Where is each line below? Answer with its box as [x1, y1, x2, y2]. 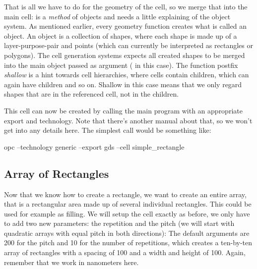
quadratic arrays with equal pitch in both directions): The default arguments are [4, 227, 250, 238]
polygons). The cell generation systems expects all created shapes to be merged [4, 50, 245, 60]
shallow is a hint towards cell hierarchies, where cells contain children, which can [4, 69, 249, 80]
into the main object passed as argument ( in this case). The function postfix [4, 59, 238, 70]
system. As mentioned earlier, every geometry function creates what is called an [4, 21, 247, 31]
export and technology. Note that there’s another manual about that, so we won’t [4, 115, 253, 125]
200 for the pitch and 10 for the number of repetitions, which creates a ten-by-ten [4, 237, 253, 248]
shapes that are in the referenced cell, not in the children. [4, 89, 179, 99]
